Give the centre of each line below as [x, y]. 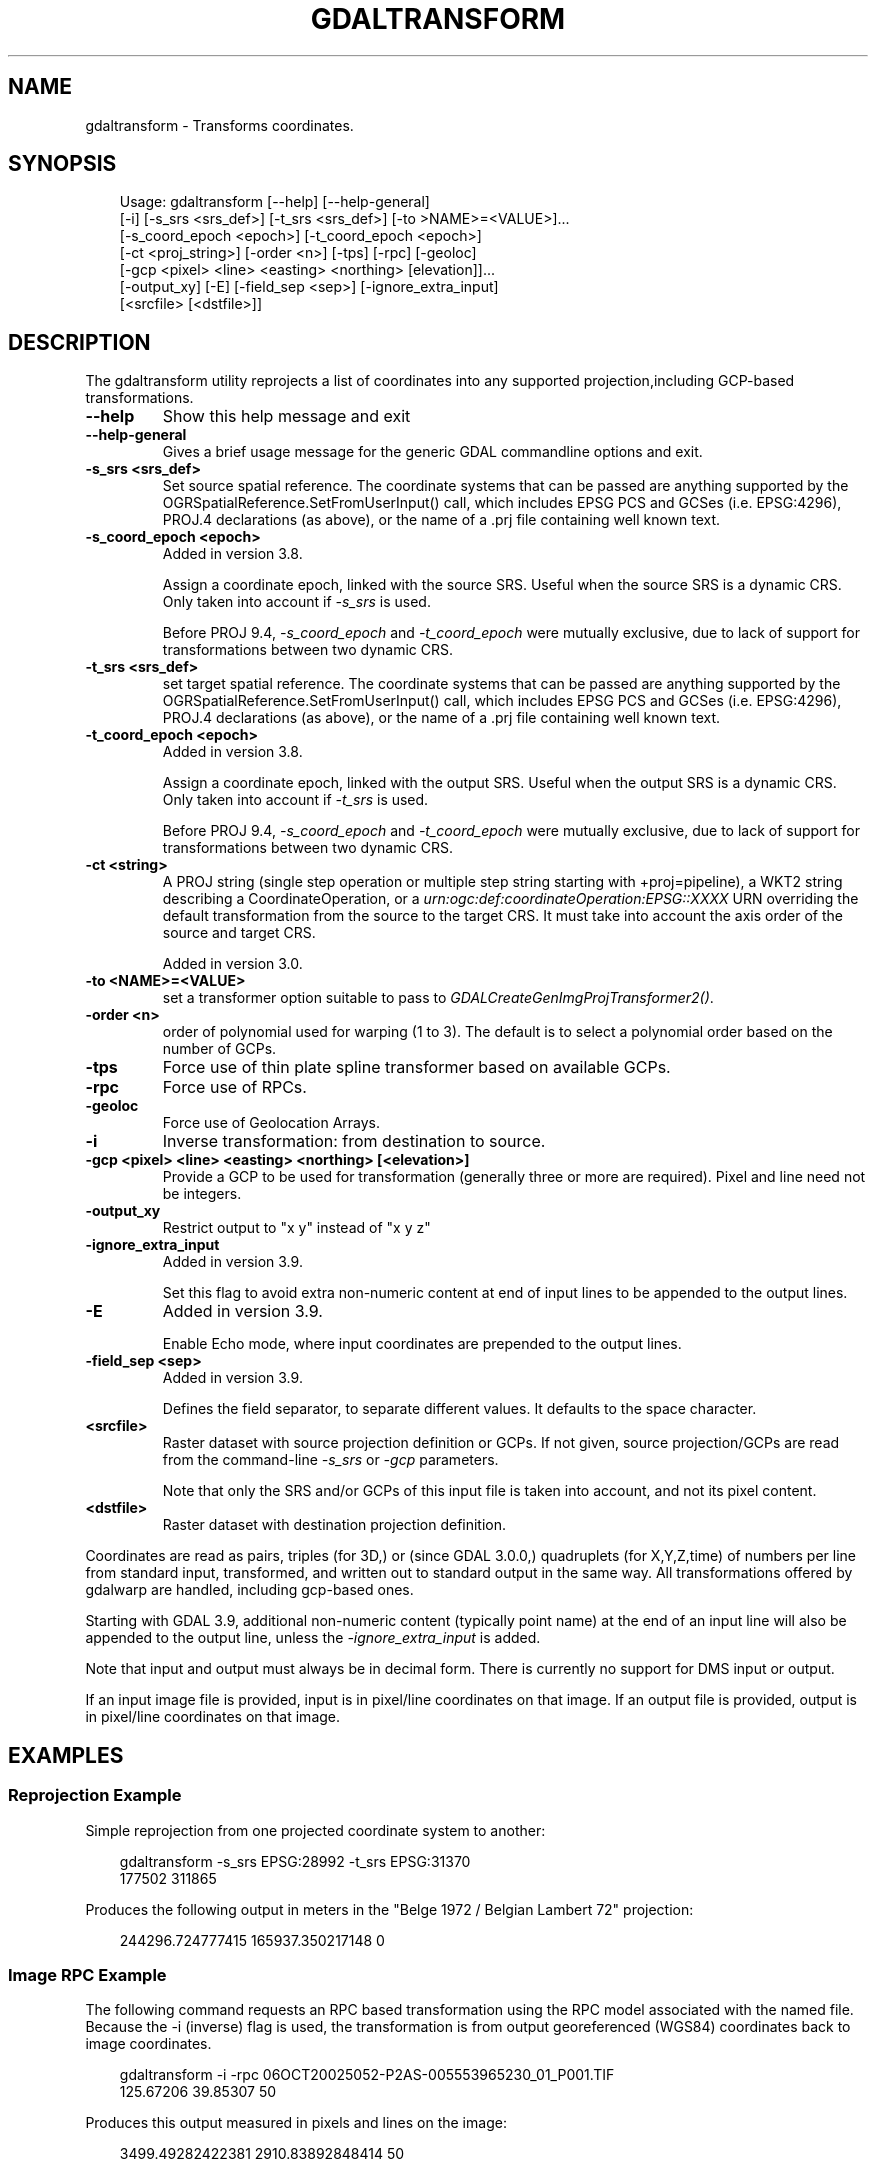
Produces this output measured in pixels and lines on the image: [296, 2123]
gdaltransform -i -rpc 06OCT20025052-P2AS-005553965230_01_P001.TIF [367, 2075]
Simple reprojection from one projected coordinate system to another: [315, 1830]
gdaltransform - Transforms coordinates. [219, 125]
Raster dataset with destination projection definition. [334, 1525]
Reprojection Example [95, 1795]
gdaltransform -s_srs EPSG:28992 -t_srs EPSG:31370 [295, 1861]
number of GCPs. [219, 1049]
